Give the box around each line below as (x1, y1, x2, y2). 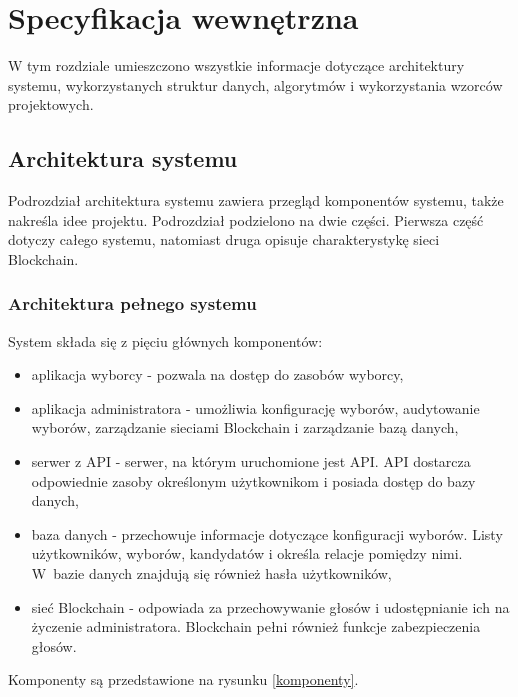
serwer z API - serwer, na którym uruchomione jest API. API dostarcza (31, 451, 471, 472)
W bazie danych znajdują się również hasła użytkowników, (31, 563, 392, 584)
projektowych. (8, 94, 94, 115)
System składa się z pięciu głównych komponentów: (8, 330, 323, 351)
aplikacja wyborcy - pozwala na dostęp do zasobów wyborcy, (31, 364, 404, 385)
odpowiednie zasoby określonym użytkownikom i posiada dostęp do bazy (31, 470, 476, 491)
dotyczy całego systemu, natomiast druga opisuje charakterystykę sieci (8, 229, 440, 250)
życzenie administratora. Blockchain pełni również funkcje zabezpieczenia (31, 616, 481, 637)
